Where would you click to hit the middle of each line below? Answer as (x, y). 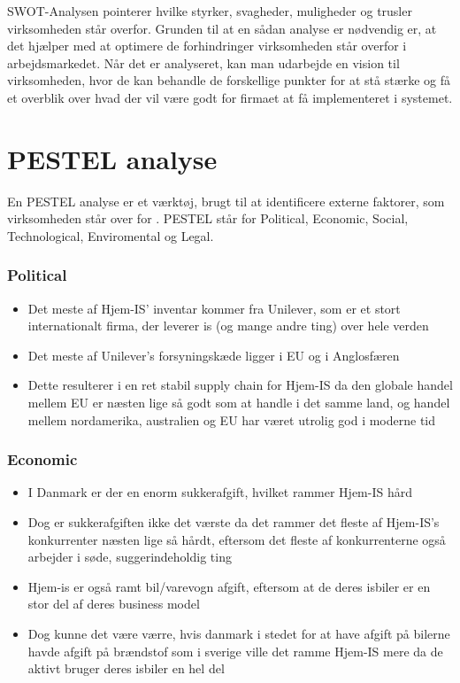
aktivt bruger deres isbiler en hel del (126, 668)
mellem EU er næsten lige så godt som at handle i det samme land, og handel (239, 403)
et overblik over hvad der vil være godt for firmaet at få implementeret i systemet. (230, 97)
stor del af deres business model (114, 604)
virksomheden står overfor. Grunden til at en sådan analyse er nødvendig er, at (222, 28)
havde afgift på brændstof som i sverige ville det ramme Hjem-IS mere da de (235, 651)
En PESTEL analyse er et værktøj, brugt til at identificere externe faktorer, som (226, 201)
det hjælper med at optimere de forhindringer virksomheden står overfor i (207, 46)
